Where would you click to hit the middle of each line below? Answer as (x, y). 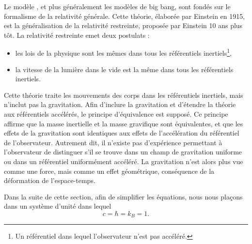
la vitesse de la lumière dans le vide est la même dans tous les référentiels (124, 69)
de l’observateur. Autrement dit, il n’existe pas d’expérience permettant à (113, 142)
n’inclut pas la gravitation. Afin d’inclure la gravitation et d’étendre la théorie (120, 104)
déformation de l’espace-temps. (50, 180)
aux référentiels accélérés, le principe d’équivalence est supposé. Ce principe (116, 114)
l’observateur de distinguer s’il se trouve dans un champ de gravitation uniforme (123, 152)
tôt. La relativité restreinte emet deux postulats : (77, 35)
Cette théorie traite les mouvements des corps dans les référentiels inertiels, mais (124, 95)
